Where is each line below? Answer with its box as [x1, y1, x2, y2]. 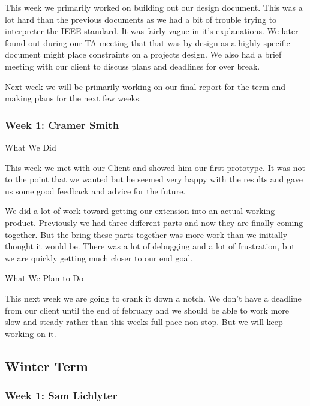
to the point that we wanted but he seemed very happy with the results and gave [5, 173, 303, 185]
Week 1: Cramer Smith [5, 117, 119, 132]
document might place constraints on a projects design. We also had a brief [5, 48, 282, 61]
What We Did [5, 140, 56, 153]
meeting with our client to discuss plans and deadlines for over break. [5, 59, 260, 72]
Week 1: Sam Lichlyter [5, 387, 118, 402]
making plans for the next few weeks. [5, 92, 142, 104]
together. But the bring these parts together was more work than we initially [5, 228, 288, 240]
